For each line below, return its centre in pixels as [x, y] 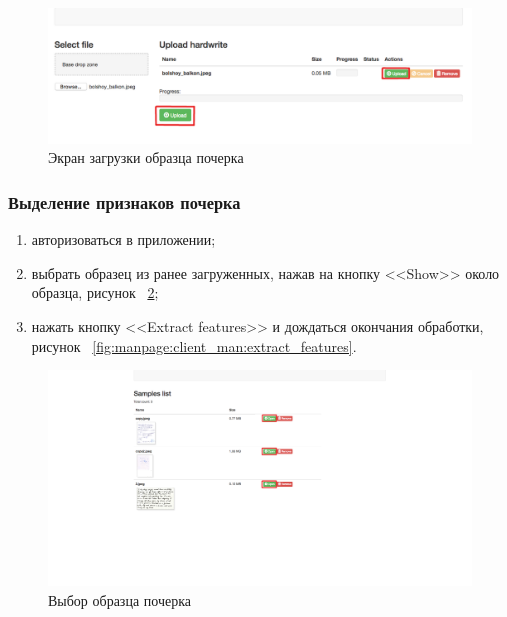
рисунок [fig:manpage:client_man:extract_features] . [194, 345]
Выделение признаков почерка [124, 201]
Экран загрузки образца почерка [146, 157]
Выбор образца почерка [119, 599]
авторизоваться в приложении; [123, 239]
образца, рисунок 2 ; [95, 292]
